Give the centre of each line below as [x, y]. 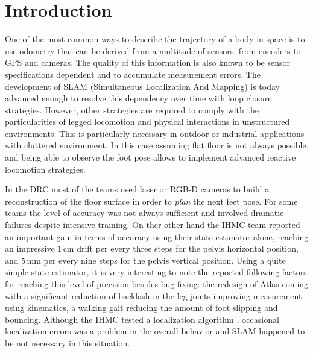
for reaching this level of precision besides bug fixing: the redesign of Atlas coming [157, 284]
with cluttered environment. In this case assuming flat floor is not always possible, [157, 145]
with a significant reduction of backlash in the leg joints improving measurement [153, 295]
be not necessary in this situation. [68, 342]
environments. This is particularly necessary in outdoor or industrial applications [155, 133]
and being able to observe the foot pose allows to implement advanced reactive [150, 157]
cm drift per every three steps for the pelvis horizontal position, [181, 248]
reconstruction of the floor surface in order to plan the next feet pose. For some [151, 201]
